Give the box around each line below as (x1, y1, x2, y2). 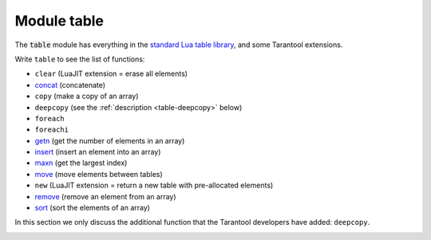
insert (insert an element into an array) (34, 148, 161, 157)
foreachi (34, 125, 69, 135)
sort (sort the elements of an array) (34, 203, 151, 213)
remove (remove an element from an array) (34, 191, 176, 201)
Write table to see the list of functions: (14, 54, 145, 64)
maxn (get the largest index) (34, 158, 128, 167)
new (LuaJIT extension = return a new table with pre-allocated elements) (34, 180, 274, 191)
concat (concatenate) (34, 80, 106, 89)
